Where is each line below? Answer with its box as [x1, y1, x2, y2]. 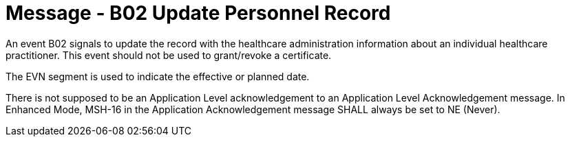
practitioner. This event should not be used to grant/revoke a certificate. [6, 49, 332, 61]
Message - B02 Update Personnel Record [6, 1, 391, 25]
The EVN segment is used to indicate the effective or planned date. [6, 70, 310, 82]
